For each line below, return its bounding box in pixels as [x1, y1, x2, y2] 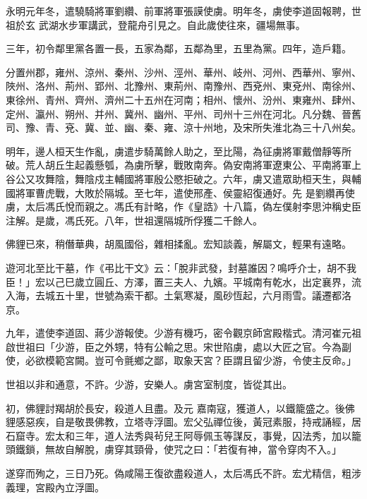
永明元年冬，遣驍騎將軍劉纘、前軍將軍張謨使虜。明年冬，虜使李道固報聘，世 [6, 4, 361, 18]
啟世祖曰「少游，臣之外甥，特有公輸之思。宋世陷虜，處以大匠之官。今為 [6, 339, 342, 354]
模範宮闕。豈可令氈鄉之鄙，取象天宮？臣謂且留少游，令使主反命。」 [44, 353, 356, 368]
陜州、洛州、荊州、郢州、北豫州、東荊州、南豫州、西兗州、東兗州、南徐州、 [6, 78, 361, 93]
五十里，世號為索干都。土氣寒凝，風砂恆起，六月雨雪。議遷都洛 [54, 288, 351, 303]
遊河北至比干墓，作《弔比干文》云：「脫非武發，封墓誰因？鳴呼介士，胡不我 [6, 260, 356, 275]
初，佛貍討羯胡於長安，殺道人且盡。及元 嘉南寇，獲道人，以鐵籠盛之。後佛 [6, 400, 355, 415]
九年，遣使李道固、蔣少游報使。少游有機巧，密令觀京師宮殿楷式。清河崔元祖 [6, 325, 361, 340]
